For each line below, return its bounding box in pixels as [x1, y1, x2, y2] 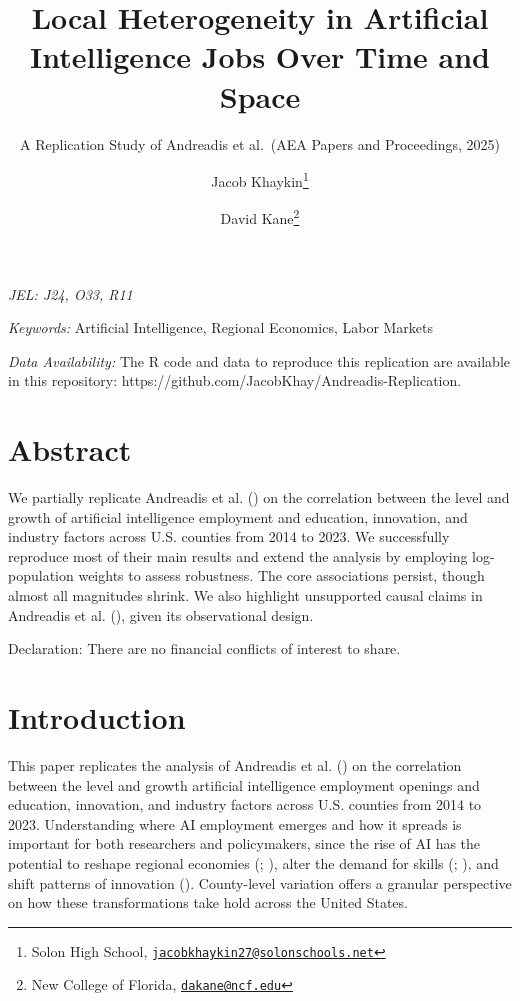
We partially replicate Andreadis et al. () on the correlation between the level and [8, 487, 510, 508]
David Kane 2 [220, 205, 300, 228]
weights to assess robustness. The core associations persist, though [78, 565, 485, 586]
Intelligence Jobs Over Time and [30, 36, 490, 77]
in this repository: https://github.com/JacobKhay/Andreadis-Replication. [8, 370, 462, 391]
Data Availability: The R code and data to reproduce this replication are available [8, 350, 510, 371]
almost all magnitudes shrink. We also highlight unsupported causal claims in [8, 585, 483, 606]
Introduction [8, 697, 186, 738]
